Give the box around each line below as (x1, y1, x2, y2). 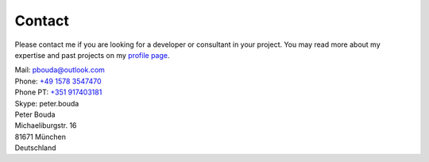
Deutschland (14, 143, 56, 152)
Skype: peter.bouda (14, 98, 79, 108)
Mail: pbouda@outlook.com (14, 65, 105, 75)
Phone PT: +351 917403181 (14, 87, 102, 97)
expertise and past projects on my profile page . (14, 50, 170, 60)
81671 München (14, 132, 67, 141)
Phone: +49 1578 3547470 (14, 76, 102, 86)
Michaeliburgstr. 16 (14, 121, 77, 130)
